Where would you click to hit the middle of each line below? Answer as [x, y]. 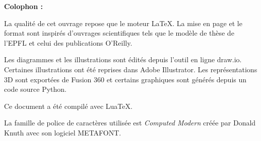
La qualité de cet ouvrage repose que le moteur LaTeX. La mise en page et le [123, 23]
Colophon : [23, 6]
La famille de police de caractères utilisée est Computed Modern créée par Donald [130, 123]
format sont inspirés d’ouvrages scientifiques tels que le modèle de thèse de [119, 33]
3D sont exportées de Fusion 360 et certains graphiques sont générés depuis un [125, 79]
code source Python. [35, 89]
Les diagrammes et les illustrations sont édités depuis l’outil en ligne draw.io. [123, 59]
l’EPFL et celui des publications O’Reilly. [68, 42]
